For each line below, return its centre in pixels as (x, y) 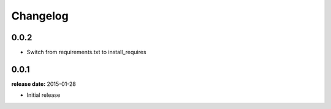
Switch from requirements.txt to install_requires (86, 52)
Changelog (40, 16)
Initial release (44, 95)
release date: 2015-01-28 (44, 84)
